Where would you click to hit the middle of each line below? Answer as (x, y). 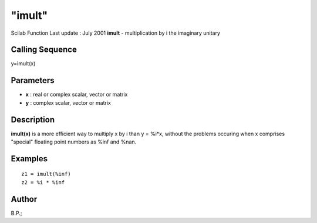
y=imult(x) (23, 64)
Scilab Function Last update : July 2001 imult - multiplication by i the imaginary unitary (115, 33)
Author (24, 199)
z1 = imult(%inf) (46, 174)
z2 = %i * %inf (43, 182)
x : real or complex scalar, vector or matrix (77, 95)
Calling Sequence (44, 50)
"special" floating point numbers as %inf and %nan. (74, 142)
